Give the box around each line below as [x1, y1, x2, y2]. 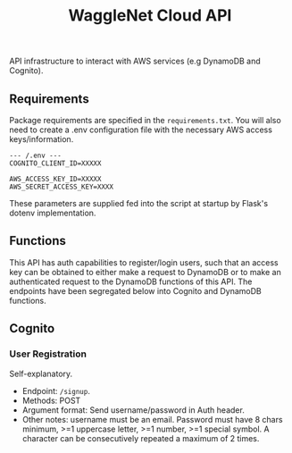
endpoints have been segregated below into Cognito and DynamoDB [9, 285, 262, 296]
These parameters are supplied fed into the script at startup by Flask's [9, 198, 269, 208]
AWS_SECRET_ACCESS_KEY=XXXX [9, 182, 114, 191]
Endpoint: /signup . [21, 385, 91, 396]
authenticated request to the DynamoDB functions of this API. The [9, 276, 253, 287]
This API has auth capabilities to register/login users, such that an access [9, 256, 279, 268]
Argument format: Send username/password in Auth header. [21, 404, 246, 415]
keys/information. [9, 134, 74, 144]
